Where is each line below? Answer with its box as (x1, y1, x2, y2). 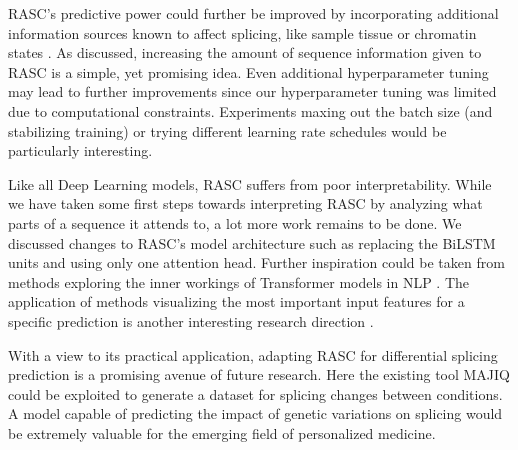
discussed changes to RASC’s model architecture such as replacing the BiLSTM (8, 232, 496, 253)
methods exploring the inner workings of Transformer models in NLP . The (8, 271, 470, 292)
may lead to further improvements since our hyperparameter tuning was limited (8, 81, 497, 102)
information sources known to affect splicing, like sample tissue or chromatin (8, 22, 477, 43)
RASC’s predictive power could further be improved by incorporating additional (8, 3, 499, 23)
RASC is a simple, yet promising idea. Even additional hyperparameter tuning (8, 61, 489, 82)
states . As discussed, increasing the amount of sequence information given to (8, 42, 482, 63)
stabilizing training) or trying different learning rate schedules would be (8, 120, 447, 141)
